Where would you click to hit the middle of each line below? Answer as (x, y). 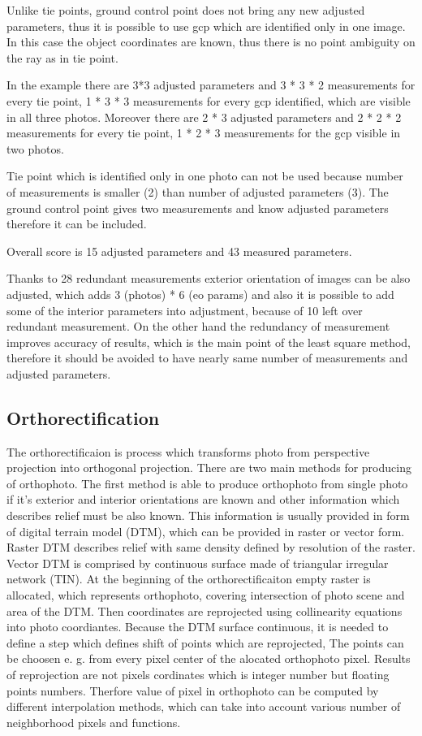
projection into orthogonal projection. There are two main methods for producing (209, 468)
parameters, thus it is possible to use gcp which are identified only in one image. (206, 26)
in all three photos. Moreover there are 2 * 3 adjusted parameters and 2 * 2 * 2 (204, 117)
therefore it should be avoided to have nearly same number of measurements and (207, 358)
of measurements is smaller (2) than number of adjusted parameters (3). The (198, 191)
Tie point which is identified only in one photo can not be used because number (205, 176)
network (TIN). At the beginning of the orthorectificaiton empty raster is (189, 579)
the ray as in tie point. (62, 57)
